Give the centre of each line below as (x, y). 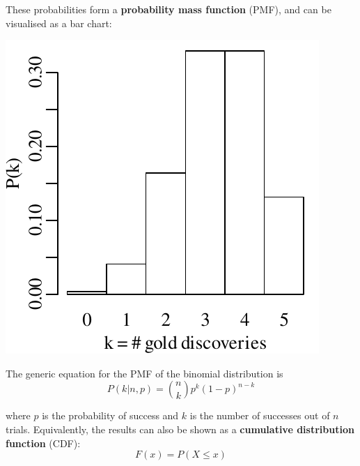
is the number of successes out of (260, 415)
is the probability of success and (110, 415)
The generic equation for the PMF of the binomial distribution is (144, 373)
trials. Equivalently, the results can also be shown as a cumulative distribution (180, 429)
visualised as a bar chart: (59, 23)
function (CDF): (43, 443)
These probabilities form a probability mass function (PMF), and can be (169, 9)
